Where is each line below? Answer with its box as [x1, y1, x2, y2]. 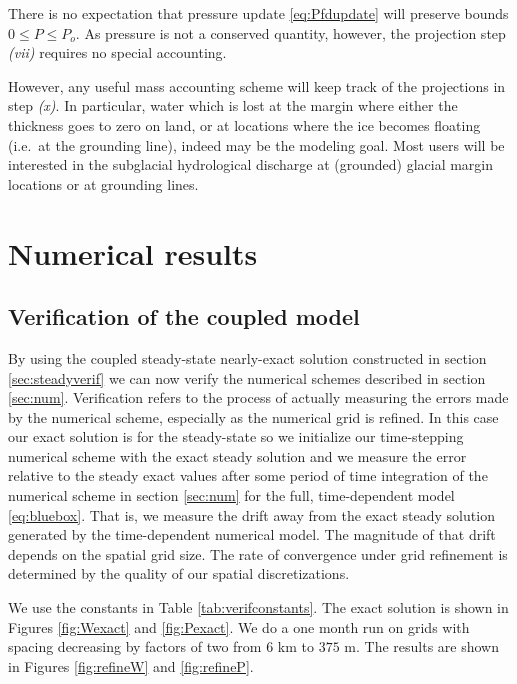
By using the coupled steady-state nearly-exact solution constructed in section [8, 347, 487, 368]
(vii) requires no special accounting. [8, 42, 227, 63]
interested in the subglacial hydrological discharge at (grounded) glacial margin [8, 154, 494, 175]
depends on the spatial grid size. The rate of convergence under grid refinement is [8, 543, 508, 564]
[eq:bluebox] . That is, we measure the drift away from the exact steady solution [8, 504, 495, 525]
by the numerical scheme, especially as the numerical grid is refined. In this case [8, 406, 499, 427]
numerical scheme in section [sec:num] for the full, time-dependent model [8, 485, 455, 506]
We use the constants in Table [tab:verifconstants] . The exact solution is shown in [8, 597, 509, 618]
